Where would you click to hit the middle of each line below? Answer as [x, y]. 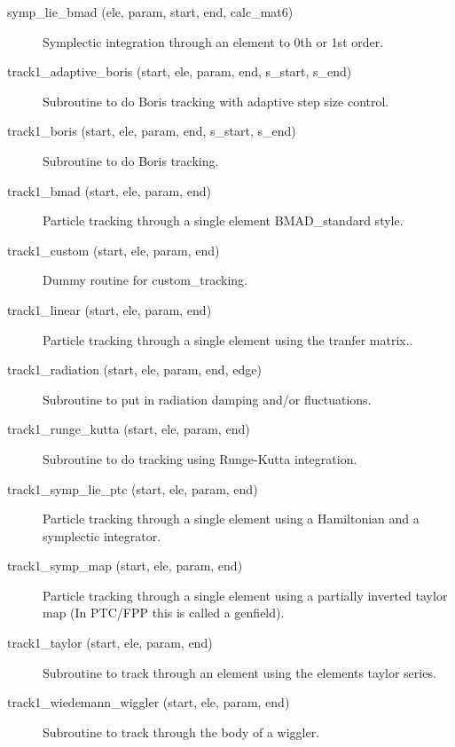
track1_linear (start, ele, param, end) [110, 309]
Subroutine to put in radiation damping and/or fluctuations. [207, 399]
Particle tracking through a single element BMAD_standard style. [223, 220]
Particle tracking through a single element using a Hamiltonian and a [231, 519]
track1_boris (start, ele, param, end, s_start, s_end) [152, 131]
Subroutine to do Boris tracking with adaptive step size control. [216, 101]
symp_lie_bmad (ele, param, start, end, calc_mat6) [150, 12]
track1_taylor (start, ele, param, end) [110, 643]
